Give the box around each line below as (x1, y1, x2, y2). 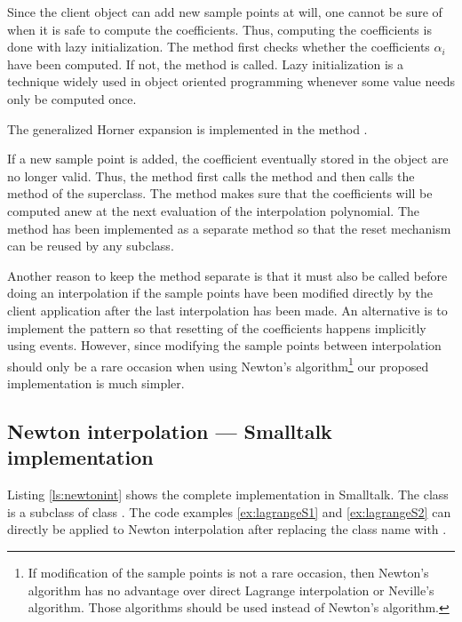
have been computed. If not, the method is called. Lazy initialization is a (7, 54, 404, 73)
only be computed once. (7, 89, 137, 108)
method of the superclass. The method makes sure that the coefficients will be (7, 184, 433, 203)
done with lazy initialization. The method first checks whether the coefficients (7, 37, 430, 56)
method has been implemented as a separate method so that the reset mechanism (7, 219, 451, 237)
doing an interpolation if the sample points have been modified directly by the (7, 283, 433, 302)
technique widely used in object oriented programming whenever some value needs (7, 72, 455, 91)
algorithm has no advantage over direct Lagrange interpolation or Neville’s (28, 580, 434, 599)
